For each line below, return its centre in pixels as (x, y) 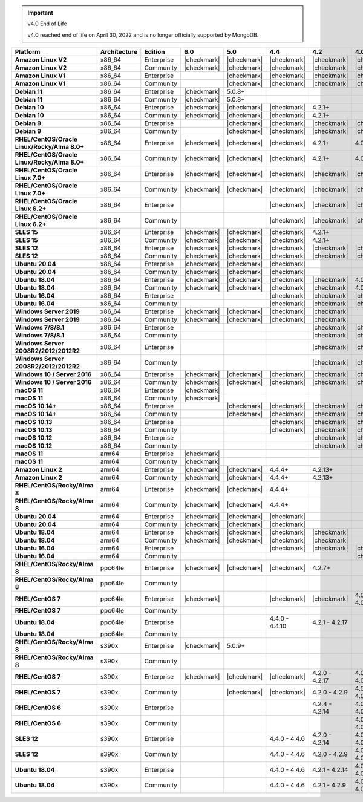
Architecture (119, 52)
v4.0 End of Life (47, 24)
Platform (28, 52)
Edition (155, 52)
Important (41, 13)
